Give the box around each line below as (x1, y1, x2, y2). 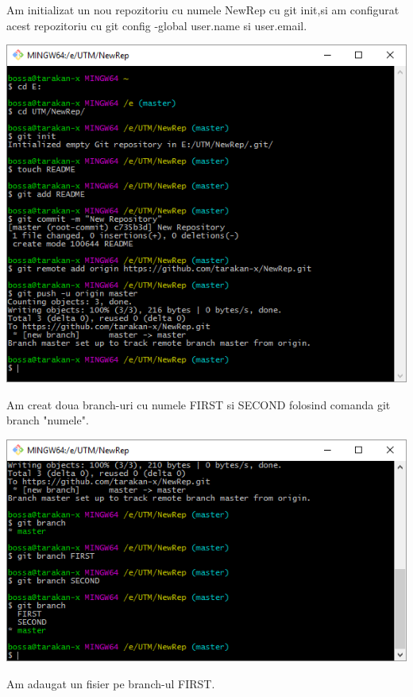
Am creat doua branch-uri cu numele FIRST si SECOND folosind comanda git (6, 396, 391, 412)
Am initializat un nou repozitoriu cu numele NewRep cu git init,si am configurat (6, 2, 399, 17)
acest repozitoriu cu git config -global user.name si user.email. (6, 17, 307, 33)
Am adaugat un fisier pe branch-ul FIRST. (6, 675, 215, 691)
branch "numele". (6, 412, 89, 428)
